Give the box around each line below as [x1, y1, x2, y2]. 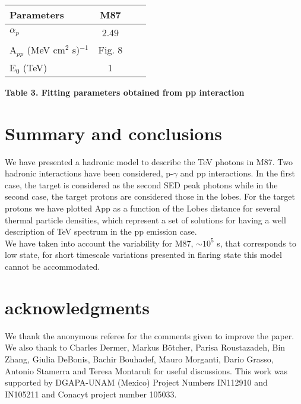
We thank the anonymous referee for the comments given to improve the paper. [5, 329, 294, 342]
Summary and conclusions [5, 121, 223, 145]
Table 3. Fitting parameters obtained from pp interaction [5, 86, 245, 98]
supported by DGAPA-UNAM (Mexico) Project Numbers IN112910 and [5, 376, 268, 389]
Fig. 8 [98, 43, 123, 57]
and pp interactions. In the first [180, 167, 295, 179]
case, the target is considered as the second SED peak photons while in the [5, 178, 278, 191]
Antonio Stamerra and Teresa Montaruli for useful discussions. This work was [5, 364, 288, 377]
